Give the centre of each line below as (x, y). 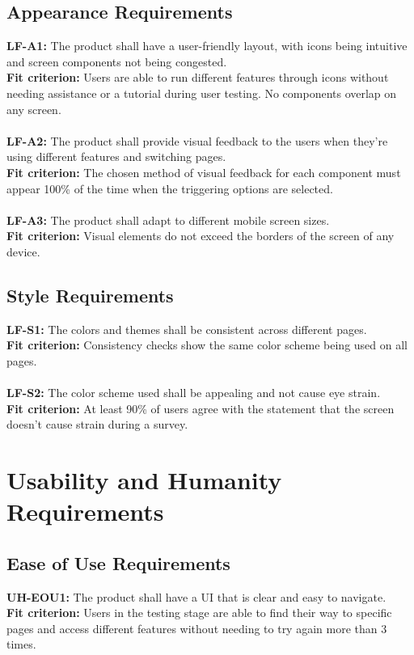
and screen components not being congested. (117, 61)
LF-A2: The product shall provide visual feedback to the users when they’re (197, 140)
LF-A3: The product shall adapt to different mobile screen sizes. (168, 220)
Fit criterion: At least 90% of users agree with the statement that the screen (201, 408)
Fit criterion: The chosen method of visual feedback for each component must (204, 172)
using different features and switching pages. (116, 156)
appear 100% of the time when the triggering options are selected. (170, 188)
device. (23, 251)
